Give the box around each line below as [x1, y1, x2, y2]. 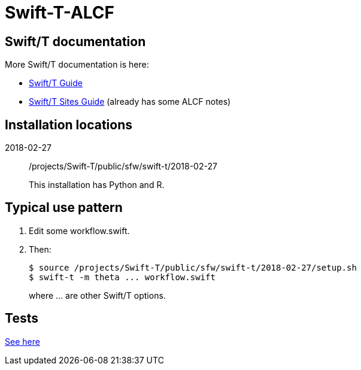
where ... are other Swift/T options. [29, 290, 166, 301]
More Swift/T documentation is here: [5, 59, 149, 70]
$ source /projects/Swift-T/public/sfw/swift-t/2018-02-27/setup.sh [29, 262, 357, 272]
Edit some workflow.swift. [29, 225, 130, 236]
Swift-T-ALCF [5, 2, 114, 23]
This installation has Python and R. [29, 180, 165, 190]
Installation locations [5, 117, 133, 132]
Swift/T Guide [29, 78, 83, 89]
